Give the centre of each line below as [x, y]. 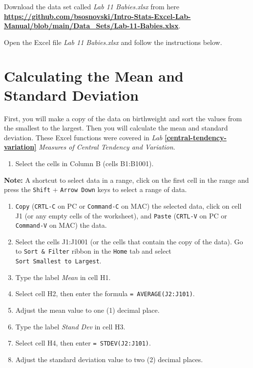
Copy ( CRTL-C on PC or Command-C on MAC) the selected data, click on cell [128, 206]
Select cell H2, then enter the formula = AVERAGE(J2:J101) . [105, 293]
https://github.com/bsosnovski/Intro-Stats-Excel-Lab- [97, 16]
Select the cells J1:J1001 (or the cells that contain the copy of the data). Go [129, 241]
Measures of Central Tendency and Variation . [107, 147]
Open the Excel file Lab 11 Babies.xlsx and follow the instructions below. [113, 42]
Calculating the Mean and [94, 76]
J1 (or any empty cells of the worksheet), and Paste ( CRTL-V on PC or [121, 215]
